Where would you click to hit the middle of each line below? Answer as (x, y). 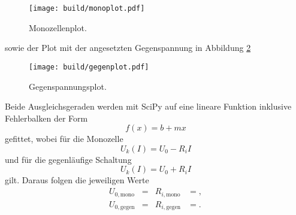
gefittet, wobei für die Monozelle (64, 139)
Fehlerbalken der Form (46, 118)
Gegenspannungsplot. (68, 86)
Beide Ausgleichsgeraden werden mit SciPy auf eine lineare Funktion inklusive (148, 106)
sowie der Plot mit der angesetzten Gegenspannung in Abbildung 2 (128, 48)
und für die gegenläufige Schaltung (68, 159)
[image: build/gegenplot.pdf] (89, 67)
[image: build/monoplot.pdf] (87, 8)
